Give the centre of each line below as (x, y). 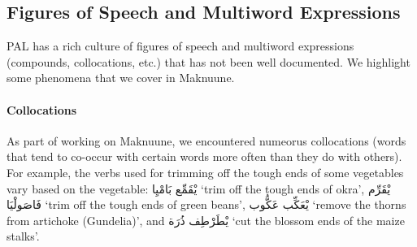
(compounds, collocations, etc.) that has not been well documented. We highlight (208, 61)
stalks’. (23, 236)
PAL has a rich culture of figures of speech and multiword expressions (180, 46)
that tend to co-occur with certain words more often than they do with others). (204, 156)
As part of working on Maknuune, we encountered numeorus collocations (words (206, 140)
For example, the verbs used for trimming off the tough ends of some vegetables (205, 172)
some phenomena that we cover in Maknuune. (121, 78)
